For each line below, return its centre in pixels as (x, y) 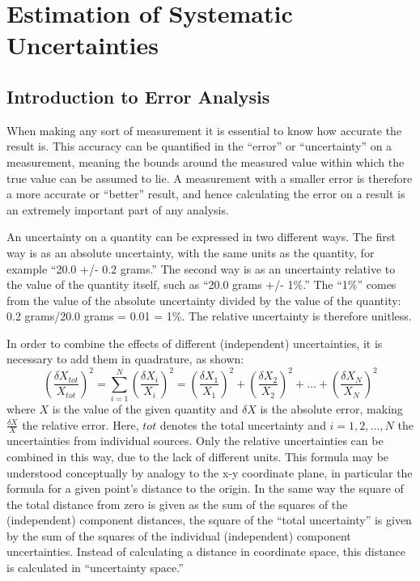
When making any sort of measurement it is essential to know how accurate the (204, 130)
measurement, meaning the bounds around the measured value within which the (206, 161)
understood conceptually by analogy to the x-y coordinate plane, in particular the (210, 472)
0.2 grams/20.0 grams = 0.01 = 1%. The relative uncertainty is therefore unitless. (209, 316)
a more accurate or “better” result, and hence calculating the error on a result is (206, 194)
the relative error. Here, (81, 424)
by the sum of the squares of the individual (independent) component (179, 535)
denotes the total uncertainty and (243, 424)
